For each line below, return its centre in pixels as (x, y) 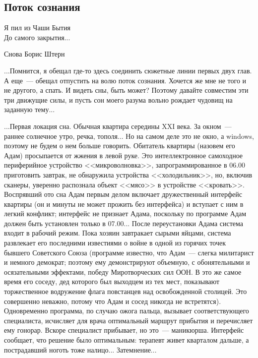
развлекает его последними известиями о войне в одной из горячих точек (115, 243)
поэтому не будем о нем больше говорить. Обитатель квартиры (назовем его (120, 146)
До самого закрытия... (37, 37)
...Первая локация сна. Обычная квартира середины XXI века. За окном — (118, 126)
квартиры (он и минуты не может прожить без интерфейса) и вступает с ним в (124, 204)
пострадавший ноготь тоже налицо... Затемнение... (80, 349)
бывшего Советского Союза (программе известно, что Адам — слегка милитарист (129, 252)
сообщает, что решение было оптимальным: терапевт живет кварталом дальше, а (127, 340)
